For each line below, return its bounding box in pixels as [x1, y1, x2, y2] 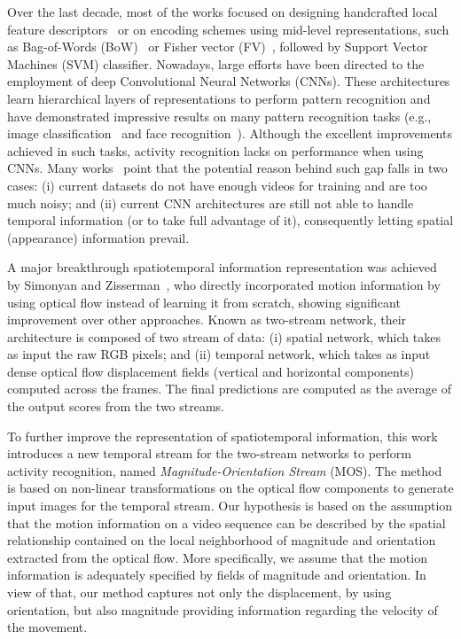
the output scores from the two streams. [7, 397, 224, 416]
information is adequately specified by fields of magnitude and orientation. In [7, 565, 426, 584]
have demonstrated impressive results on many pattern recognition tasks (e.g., [7, 106, 432, 125]
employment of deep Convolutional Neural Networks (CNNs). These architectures [7, 72, 450, 90]
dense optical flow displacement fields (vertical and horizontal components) [7, 362, 414, 380]
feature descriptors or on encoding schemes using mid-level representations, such [7, 19, 449, 38]
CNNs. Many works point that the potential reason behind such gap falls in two [7, 159, 448, 177]
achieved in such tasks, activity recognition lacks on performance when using [7, 141, 424, 160]
